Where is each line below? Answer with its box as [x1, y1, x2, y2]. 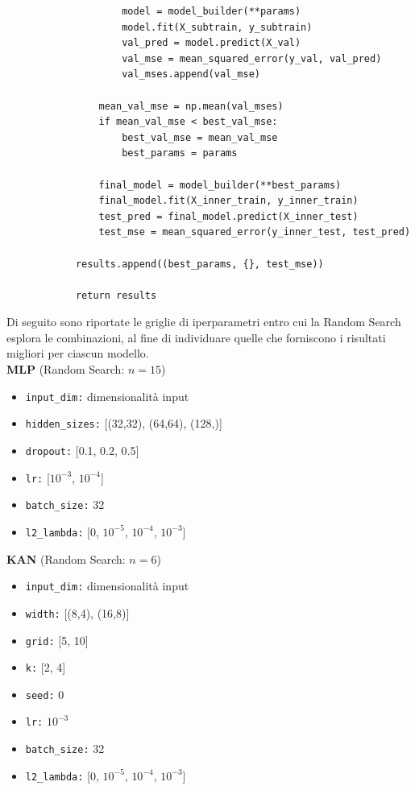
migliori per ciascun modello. [6, 345, 149, 362]
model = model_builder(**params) [122, 6, 301, 17]
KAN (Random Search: [6, 550, 126, 567]
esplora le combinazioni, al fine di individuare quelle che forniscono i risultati [6, 329, 386, 345]
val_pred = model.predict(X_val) [122, 37, 301, 49]
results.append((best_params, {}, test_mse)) [75, 258, 324, 270]
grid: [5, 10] [25, 631, 89, 648]
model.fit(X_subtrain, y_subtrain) [122, 21, 313, 33]
